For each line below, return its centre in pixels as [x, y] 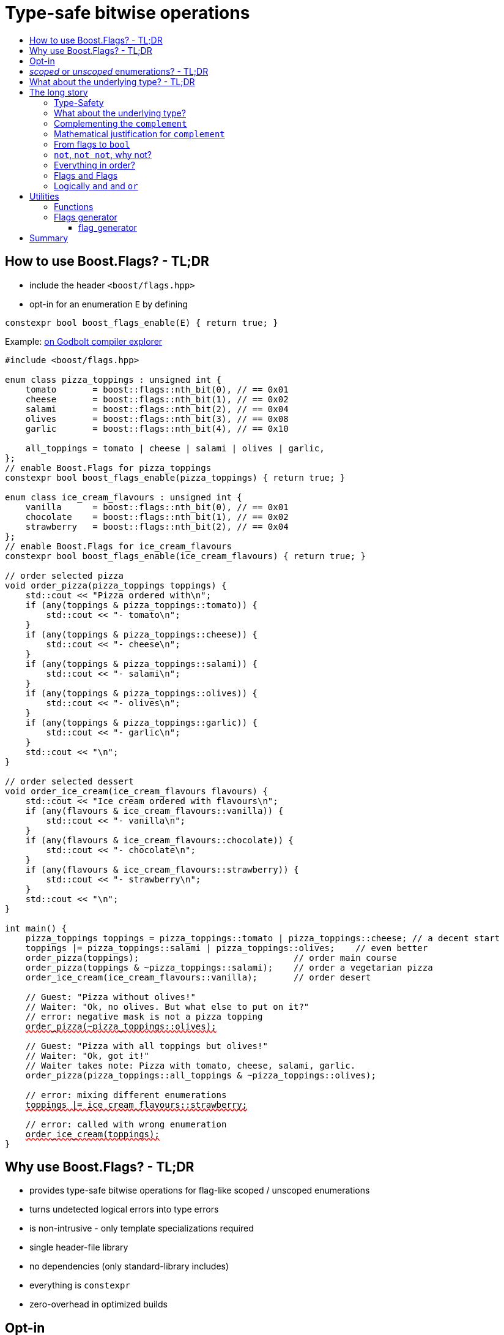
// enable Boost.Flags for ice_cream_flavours [118, 546]
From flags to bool [92, 144]
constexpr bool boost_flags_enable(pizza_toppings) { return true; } [175, 477]
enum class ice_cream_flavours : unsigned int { [124, 497]
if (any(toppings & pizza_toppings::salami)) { [142, 664]
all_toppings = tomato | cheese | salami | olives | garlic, [175, 448]
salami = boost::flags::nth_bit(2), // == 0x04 [157, 409]
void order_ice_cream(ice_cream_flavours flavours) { [136, 791]
